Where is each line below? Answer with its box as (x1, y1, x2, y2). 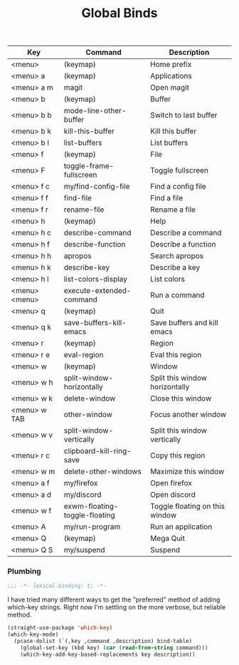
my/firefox (63, 478, 98, 488)
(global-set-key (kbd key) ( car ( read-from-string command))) (20, 644, 208, 651)
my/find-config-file (63, 182, 130, 192)
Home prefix (150, 59, 192, 69)
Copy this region (150, 450, 206, 460)
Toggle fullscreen (150, 165, 208, 175)
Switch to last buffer (150, 110, 218, 120)
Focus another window (150, 410, 227, 420)
